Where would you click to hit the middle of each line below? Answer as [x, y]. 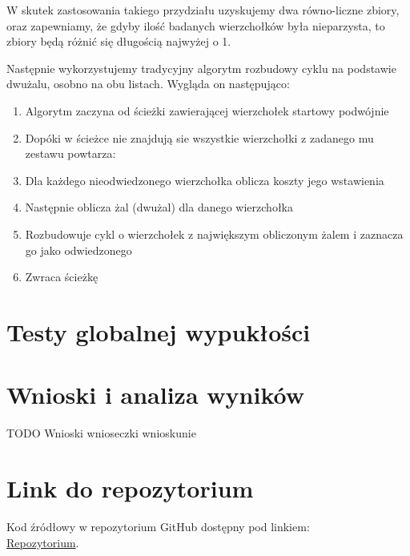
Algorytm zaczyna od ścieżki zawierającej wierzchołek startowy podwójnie [207, 110]
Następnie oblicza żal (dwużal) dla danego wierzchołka [159, 207]
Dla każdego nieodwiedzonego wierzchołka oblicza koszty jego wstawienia [205, 180]
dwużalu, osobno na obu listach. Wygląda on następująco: [148, 84]
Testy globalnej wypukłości [159, 331]
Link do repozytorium [130, 488]
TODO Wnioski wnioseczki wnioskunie [101, 433]
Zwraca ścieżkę [62, 277]
